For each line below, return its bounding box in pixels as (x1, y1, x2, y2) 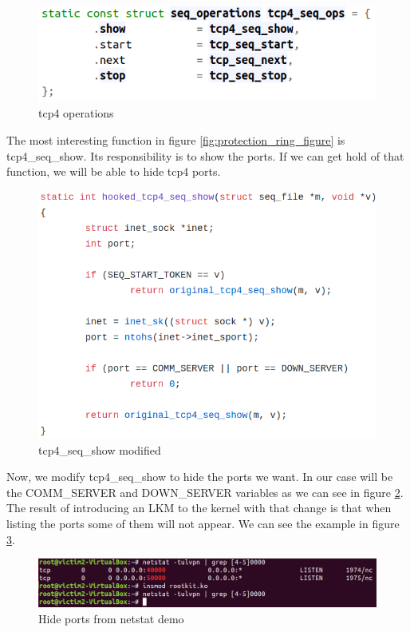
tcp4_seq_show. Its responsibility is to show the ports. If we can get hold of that (6, 147, 404, 164)
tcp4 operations (38, 105, 114, 121)
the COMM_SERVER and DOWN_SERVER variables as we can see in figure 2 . (6, 483, 404, 500)
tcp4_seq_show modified (38, 441, 161, 458)
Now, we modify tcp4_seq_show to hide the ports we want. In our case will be (6, 468, 393, 485)
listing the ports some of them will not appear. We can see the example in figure (6, 515, 400, 531)
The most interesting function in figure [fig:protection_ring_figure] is (6, 132, 345, 149)
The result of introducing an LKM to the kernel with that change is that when (6, 499, 392, 516)
